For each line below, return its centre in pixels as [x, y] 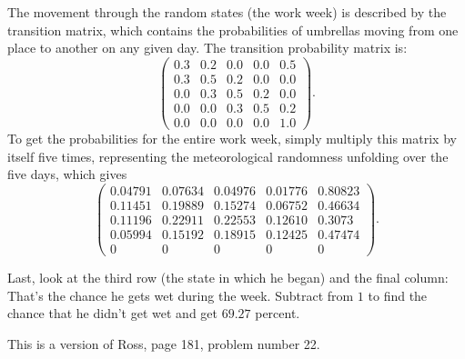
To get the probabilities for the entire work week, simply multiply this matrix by [232, 138]
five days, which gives [67, 174]
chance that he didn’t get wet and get [112, 313]
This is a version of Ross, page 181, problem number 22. [164, 343]
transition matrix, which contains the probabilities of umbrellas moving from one [233, 30]
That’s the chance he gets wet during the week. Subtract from [181, 295]
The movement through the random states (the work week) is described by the [227, 12]
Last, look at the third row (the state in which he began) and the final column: [228, 277]
